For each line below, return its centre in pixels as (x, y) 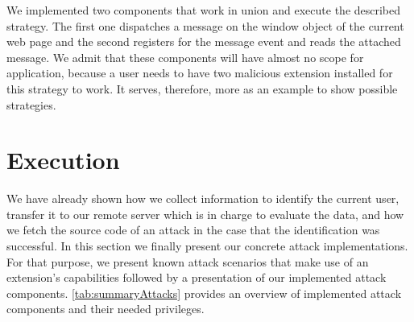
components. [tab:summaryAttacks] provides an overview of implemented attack (204, 293)
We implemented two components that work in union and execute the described (204, 10)
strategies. (31, 104)
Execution (63, 160)
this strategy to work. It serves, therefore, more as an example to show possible (202, 88)
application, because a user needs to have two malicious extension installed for (200, 73)
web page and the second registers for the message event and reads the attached (204, 41)
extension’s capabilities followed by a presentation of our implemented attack (197, 277)
